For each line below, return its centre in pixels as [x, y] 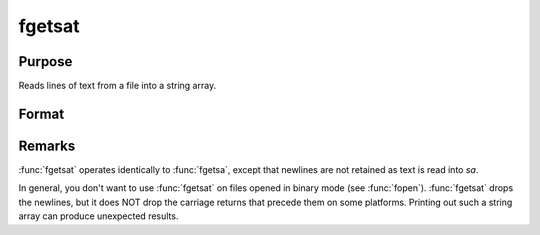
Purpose [45, 61]
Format [41, 113]
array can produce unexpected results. [98, 216]
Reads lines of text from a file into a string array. [117, 86]
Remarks [47, 145]
